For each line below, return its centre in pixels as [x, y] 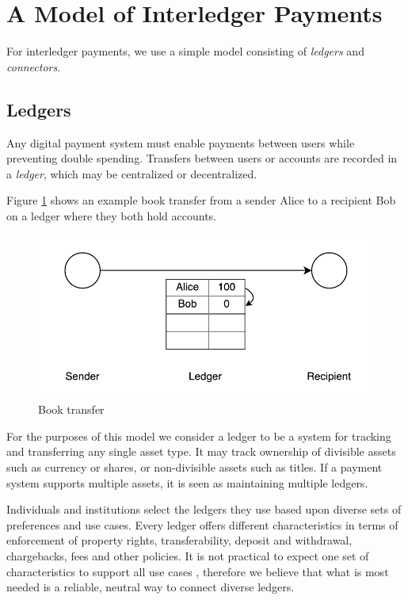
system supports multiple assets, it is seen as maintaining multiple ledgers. [187, 482]
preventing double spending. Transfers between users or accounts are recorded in [202, 158]
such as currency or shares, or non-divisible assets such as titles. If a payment [194, 466]
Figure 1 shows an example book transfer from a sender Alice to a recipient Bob [201, 200]
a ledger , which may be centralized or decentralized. [132, 173]
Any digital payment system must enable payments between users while [181, 142]
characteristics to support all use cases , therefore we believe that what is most [198, 571]
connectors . [34, 66]
